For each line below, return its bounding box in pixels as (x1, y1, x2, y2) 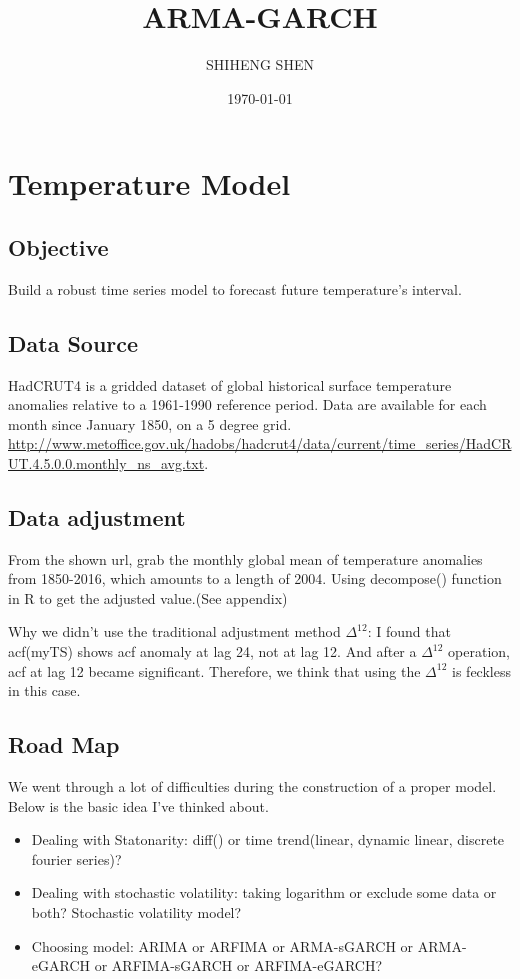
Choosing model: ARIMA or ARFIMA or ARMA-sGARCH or (31, 935, 414, 956)
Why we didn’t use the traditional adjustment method (8, 621, 341, 642)
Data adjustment (8, 501, 186, 532)
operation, (448, 641, 510, 662)
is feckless (452, 660, 511, 681)
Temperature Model (8, 163, 291, 204)
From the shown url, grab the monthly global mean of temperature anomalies (8, 548, 483, 569)
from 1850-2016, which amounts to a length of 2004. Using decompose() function (8, 568, 502, 589)
